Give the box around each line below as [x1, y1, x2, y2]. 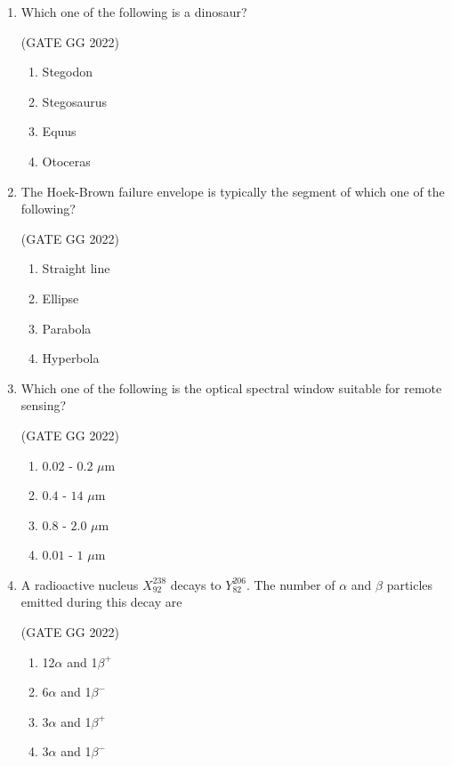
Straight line [42, 259, 110, 278]
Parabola [42, 318, 92, 337]
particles [386, 575, 433, 593]
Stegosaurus [42, 92, 108, 110]
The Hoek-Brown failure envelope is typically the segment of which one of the [20, 181, 445, 200]
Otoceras [42, 151, 91, 170]
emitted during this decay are [20, 593, 182, 611]
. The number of [246, 575, 335, 593]
